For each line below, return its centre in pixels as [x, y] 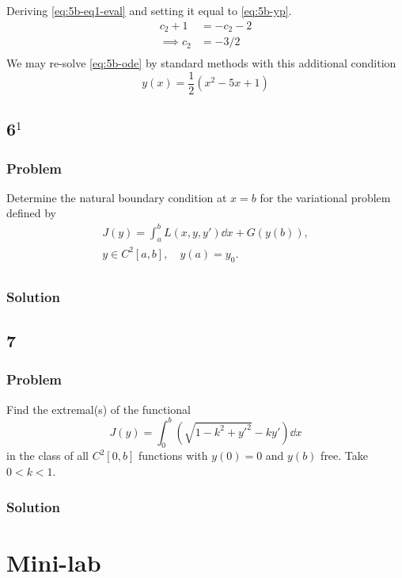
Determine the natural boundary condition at [117, 197]
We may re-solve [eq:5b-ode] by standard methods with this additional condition [201, 63]
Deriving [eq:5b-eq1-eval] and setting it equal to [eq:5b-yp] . [149, 10]
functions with [173, 456]
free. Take [345, 456]
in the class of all [47, 456]
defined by [32, 213]
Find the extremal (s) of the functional [99, 409]
